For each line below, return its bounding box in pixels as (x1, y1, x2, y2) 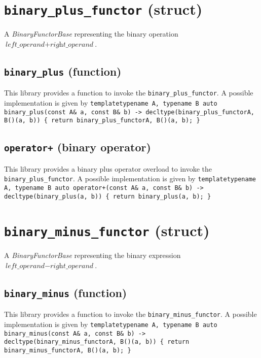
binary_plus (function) (4, 63, 122, 79)
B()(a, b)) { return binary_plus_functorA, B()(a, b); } (4, 117, 200, 124)
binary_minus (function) (4, 285, 127, 301)
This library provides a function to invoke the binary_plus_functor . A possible (4, 87, 253, 98)
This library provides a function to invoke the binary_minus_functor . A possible (4, 309, 257, 319)
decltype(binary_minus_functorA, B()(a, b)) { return (4, 338, 190, 346)
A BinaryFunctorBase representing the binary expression (4, 250, 181, 261)
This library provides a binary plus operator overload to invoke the (4, 163, 212, 174)
